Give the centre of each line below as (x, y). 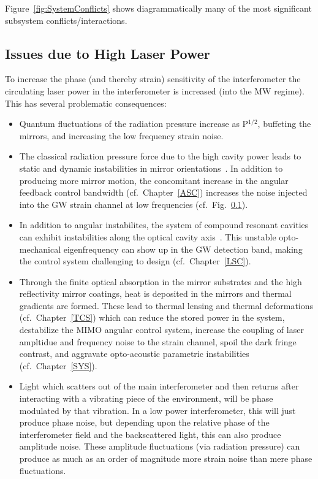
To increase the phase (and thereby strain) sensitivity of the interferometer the (153, 79)
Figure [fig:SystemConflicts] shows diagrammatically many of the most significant (158, 8)
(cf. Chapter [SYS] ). (58, 365)
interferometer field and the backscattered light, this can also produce (150, 434)
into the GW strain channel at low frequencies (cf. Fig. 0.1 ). (134, 204)
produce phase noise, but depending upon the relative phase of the (144, 422)
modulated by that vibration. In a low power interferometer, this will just (157, 410)
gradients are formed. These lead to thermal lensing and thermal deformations (166, 305)
